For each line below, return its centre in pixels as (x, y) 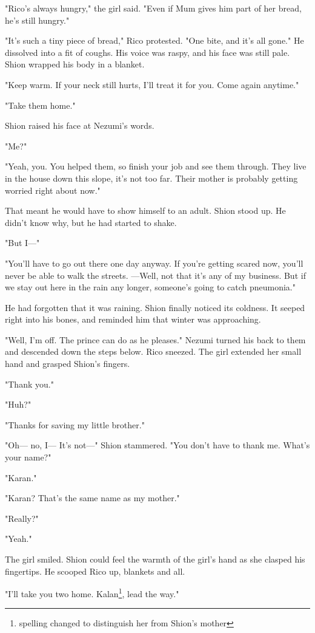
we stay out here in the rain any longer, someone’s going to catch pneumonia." (151, 287)
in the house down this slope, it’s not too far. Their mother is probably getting (151, 178)
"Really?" (22, 518)
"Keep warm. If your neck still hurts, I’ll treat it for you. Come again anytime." (152, 84)
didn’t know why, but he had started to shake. (91, 222)
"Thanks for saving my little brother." (75, 424)
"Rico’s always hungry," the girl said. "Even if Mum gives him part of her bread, (153, 8)
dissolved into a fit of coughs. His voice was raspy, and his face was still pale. (148, 52)
